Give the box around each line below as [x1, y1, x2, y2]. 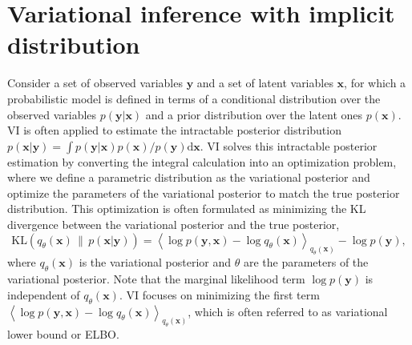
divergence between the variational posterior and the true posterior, [7, 216, 340, 233]
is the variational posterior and [79, 254, 232, 271]
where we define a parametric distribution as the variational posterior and [7, 169, 370, 186]
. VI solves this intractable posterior [200, 137, 378, 154]
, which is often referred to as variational [188, 303, 388, 319]
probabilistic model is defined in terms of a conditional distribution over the [7, 90, 381, 106]
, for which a [344, 74, 406, 91]
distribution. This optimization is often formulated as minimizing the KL [7, 200, 366, 217]
